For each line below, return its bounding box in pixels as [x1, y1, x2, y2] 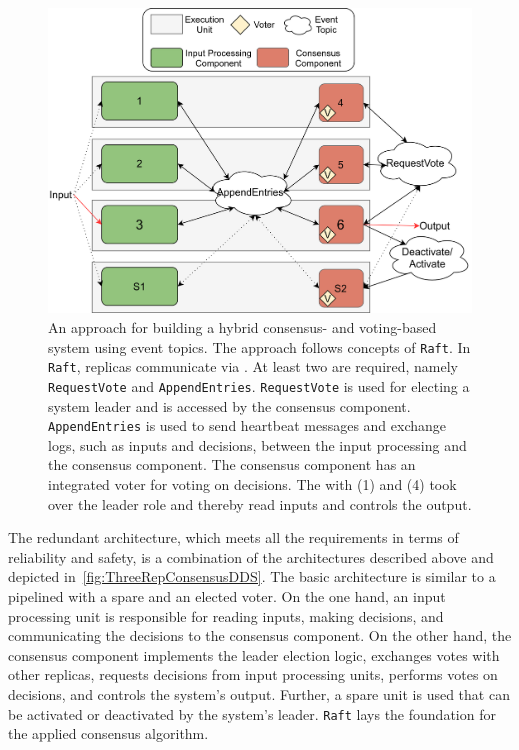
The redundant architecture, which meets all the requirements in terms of [8, 527, 459, 548]
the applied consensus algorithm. [8, 723, 209, 744]
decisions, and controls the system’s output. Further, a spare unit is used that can [8, 683, 510, 704]
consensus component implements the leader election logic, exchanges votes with [8, 644, 500, 665]
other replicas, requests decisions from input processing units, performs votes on [8, 664, 498, 685]
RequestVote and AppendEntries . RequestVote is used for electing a [48, 375, 470, 396]
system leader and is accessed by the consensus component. [48, 395, 411, 416]
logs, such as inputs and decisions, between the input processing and [48, 434, 467, 455]
